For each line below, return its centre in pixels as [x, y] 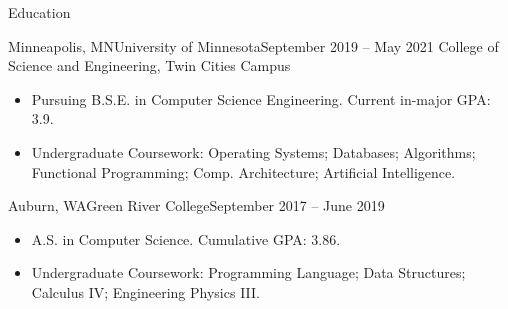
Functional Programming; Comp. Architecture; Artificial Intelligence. [243, 171]
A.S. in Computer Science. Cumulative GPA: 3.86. [186, 238]
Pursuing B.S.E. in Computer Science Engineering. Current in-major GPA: [261, 98]
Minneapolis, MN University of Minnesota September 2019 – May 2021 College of [253, 45]
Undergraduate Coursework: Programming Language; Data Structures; [248, 272]
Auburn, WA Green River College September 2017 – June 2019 [196, 205]
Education [39, 12]
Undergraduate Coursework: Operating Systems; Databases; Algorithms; [253, 151]
